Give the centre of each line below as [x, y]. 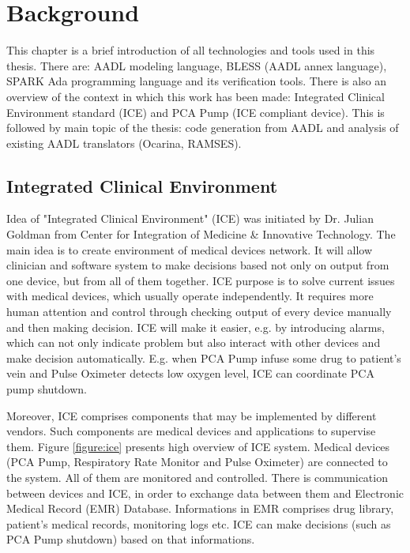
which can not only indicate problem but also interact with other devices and [194, 342]
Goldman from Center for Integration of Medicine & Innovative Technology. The [201, 234]
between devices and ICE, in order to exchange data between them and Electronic [205, 493]
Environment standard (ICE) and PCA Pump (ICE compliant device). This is [196, 112]
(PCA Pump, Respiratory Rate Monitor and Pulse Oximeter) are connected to [197, 462]
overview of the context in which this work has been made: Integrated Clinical [196, 96]
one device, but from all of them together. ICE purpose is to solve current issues [201, 280]
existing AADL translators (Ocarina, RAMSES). [124, 143]
